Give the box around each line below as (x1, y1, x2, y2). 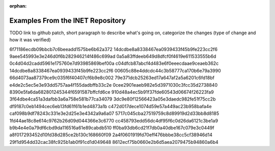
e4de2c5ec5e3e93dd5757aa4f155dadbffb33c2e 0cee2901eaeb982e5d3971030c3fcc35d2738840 (9, 82, 218, 88)
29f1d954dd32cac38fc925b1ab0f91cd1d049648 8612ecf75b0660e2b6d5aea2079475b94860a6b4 (9, 139, 218, 145)
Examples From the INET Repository (9, 16, 126, 25)
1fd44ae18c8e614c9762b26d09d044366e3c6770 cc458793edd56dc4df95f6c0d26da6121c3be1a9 (9, 117, 218, 123)
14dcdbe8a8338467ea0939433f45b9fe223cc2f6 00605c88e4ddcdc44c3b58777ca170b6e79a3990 (9, 67, 221, 73)
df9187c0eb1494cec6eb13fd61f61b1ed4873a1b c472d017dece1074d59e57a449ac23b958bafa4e (9, 103, 212, 109)
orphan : (9, 3, 27, 9)
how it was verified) (9, 37, 51, 43)
